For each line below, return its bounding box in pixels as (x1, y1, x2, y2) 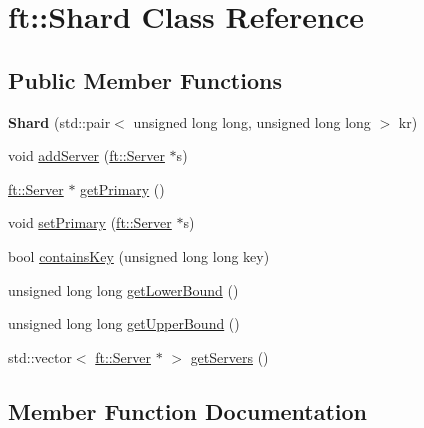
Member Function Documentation (8, 395, 368, 426)
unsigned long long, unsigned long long (133, 111, 371, 132)
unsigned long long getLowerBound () (8, 279, 239, 300)
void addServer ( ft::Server (8, 145, 165, 166)
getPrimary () (80, 178, 165, 199)
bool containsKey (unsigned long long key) (8, 245, 270, 266)
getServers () (190, 346, 269, 367)
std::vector (8, 346, 72, 367)
